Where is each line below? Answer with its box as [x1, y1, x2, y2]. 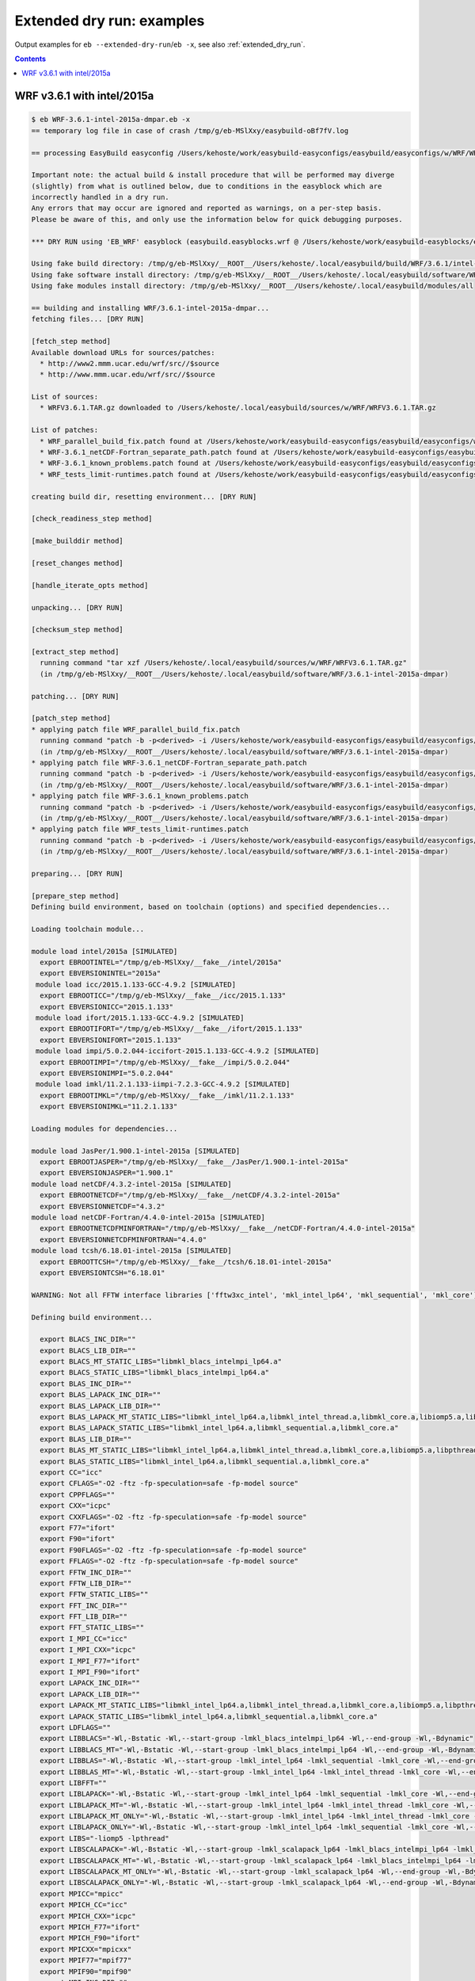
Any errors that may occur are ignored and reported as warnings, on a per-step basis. [31, 204, 382, 213]
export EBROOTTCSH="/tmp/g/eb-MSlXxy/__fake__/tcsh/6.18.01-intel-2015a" [40, 1257, 332, 1266]
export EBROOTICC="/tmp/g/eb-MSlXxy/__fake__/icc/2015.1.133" [40, 991, 287, 1000]
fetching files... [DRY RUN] [31, 315, 145, 324]
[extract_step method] [31, 647, 120, 657]
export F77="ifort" [40, 1523, 116, 1533]
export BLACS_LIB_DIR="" [40, 1345, 136, 1355]
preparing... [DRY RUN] [31, 868, 124, 878]
